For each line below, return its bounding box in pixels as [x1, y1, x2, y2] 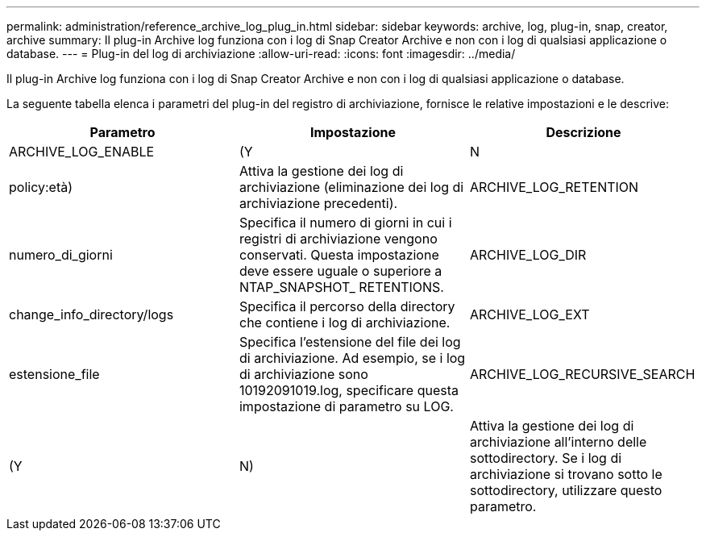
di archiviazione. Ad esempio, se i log [239, 350, 466, 366]
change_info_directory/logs [9, 306, 174, 323]
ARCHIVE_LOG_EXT [469, 306, 590, 323]
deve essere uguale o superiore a [239, 263, 442, 279]
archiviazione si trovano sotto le [469, 466, 662, 482]
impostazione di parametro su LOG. [239, 398, 454, 414]
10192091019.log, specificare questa [239, 382, 459, 398]
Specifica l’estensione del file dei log [239, 334, 461, 350]
